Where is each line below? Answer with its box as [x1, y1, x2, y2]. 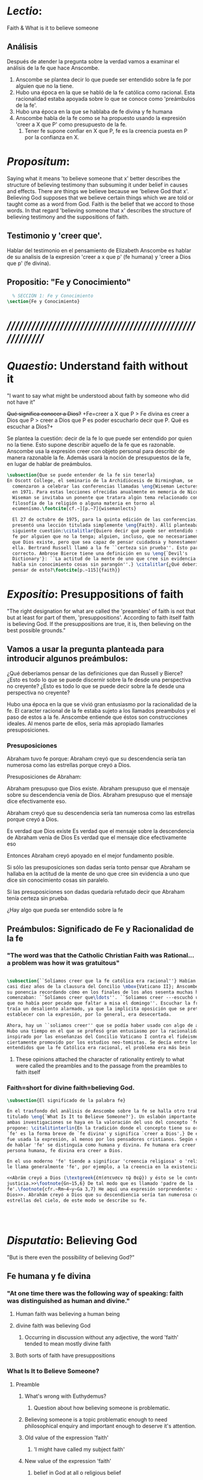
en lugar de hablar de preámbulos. [7, 461, 93, 468]
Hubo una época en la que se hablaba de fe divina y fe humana [15, 107, 173, 115]
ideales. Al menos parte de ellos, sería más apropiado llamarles [7, 719, 164, 727]
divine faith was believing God [15, 1322, 91, 1329]
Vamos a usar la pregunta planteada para [7, 644, 164, 654]
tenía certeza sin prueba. [7, 895, 69, 902]
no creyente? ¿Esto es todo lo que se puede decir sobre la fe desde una [7, 682, 186, 689]
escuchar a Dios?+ [7, 423, 54, 430]
